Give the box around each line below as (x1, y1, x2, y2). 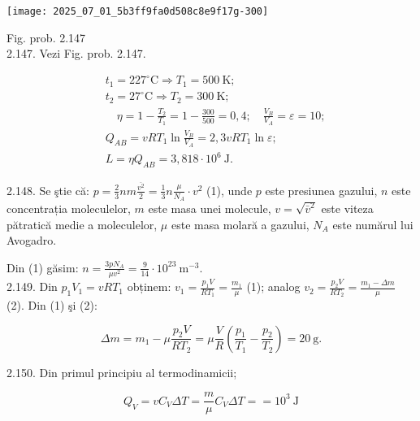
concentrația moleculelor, (6, 199, 131, 216)
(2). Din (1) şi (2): (6, 296, 97, 313)
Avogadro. (6, 232, 57, 249)
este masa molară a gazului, (171, 215, 310, 232)
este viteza (321, 199, 374, 216)
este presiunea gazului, (265, 181, 378, 198)
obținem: (127, 278, 171, 295)
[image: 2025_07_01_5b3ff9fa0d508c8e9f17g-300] (6, 6, 269, 17)
